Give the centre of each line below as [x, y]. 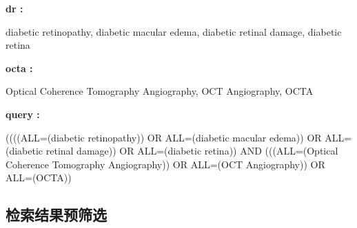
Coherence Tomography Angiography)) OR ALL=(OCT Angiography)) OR [165, 164]
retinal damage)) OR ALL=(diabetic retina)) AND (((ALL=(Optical [192, 151]
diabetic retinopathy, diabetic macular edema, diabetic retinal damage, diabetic [174, 31]
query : [23, 114]
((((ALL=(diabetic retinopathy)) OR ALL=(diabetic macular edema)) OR [164, 137]
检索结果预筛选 [56, 215]
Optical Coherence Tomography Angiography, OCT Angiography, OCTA [160, 91]
